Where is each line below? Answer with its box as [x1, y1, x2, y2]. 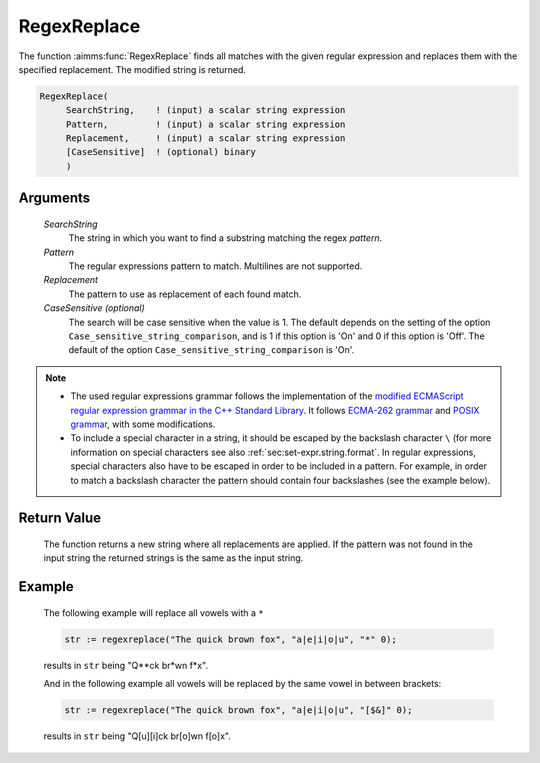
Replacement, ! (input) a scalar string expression [65, 133, 346, 144]
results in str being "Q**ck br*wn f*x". [43, 659, 209, 671]
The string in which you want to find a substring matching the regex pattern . [68, 232, 383, 244]
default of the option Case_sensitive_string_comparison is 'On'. [68, 344, 355, 356]
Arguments [18, 190, 91, 207]
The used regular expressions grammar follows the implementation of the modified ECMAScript [70, 390, 464, 402]
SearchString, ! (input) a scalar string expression [65, 105, 346, 116]
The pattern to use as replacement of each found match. [68, 288, 302, 300]
